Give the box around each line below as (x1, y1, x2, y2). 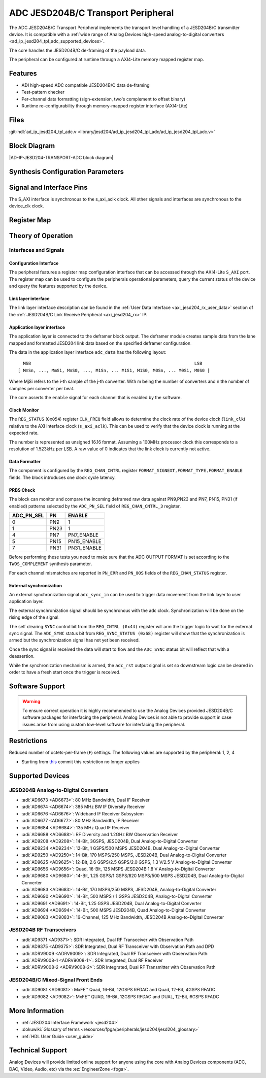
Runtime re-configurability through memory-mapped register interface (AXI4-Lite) (21, 103, 188, 109)
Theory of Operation (9, 232, 73, 240)
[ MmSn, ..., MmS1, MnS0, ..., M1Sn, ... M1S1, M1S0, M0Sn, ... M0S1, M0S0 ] (18, 368, 210, 373)
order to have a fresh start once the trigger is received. (9, 669, 121, 675)
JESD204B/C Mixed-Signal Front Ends (9, 977, 103, 983)
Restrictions (9, 737, 48, 745)
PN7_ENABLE (68, 531, 99, 538)
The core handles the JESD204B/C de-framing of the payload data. (9, 47, 146, 53)
